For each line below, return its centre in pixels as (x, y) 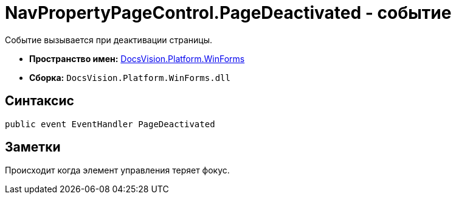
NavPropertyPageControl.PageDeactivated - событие (228, 13)
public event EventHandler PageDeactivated (110, 124)
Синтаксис (40, 101)
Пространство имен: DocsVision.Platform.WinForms (137, 58)
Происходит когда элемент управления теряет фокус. (117, 170)
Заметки (33, 147)
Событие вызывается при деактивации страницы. (109, 40)
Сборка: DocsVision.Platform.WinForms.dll (130, 77)
